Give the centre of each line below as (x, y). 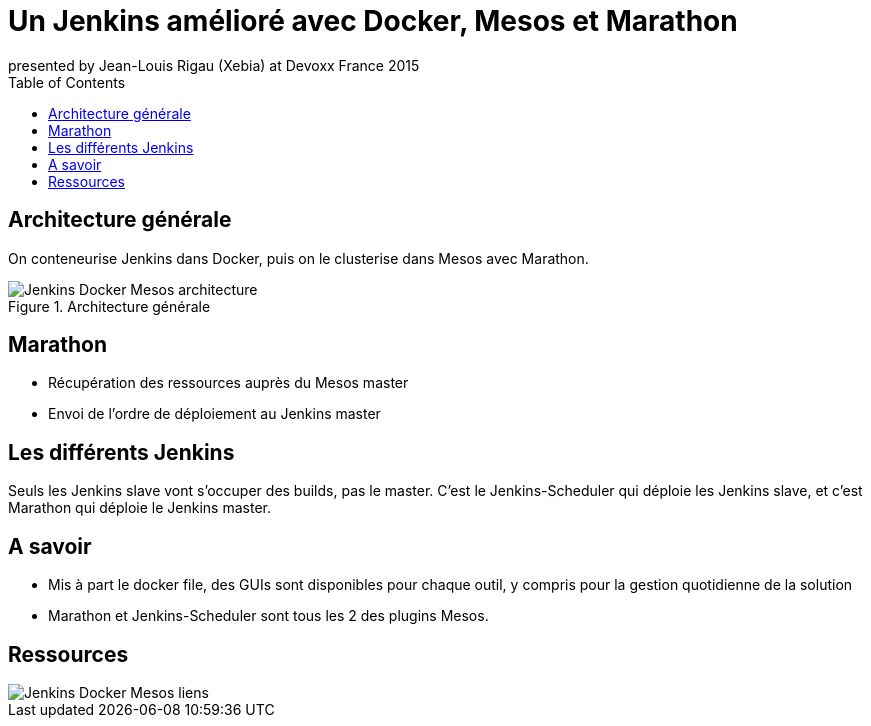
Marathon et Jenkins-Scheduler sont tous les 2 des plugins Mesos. (268, 616)
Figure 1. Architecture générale (109, 306)
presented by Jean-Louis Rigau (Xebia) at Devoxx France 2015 (214, 65)
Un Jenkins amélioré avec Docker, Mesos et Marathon (373, 21)
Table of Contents (67, 82)
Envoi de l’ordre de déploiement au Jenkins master (214, 414)
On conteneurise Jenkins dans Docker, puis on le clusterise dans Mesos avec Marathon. (298, 258)
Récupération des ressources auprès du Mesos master (228, 383)
